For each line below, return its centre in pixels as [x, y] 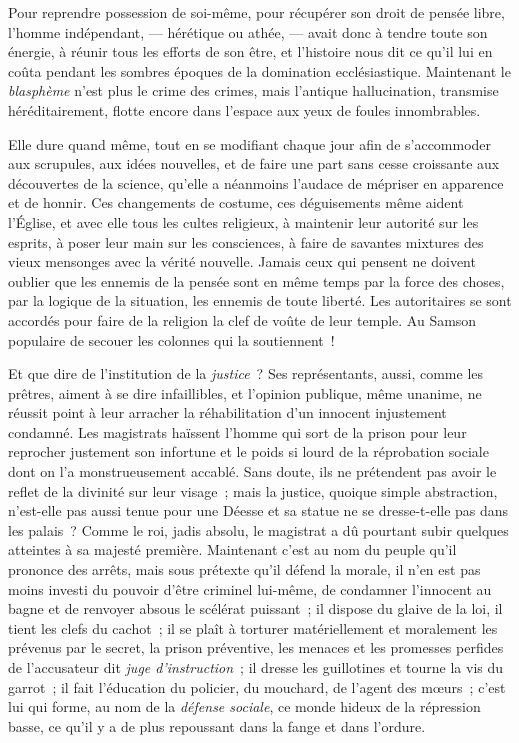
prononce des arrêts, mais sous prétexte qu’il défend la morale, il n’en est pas [244, 569]
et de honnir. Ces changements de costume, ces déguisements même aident [236, 202]
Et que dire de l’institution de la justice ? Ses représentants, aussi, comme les [246, 373]
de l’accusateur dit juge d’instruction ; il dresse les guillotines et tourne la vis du [256, 667]
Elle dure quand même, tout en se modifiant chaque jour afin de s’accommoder [250, 143]
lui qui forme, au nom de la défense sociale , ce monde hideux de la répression [244, 706]
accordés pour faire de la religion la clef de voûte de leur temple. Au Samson [242, 319]
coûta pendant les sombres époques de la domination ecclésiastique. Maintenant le [259, 70]
